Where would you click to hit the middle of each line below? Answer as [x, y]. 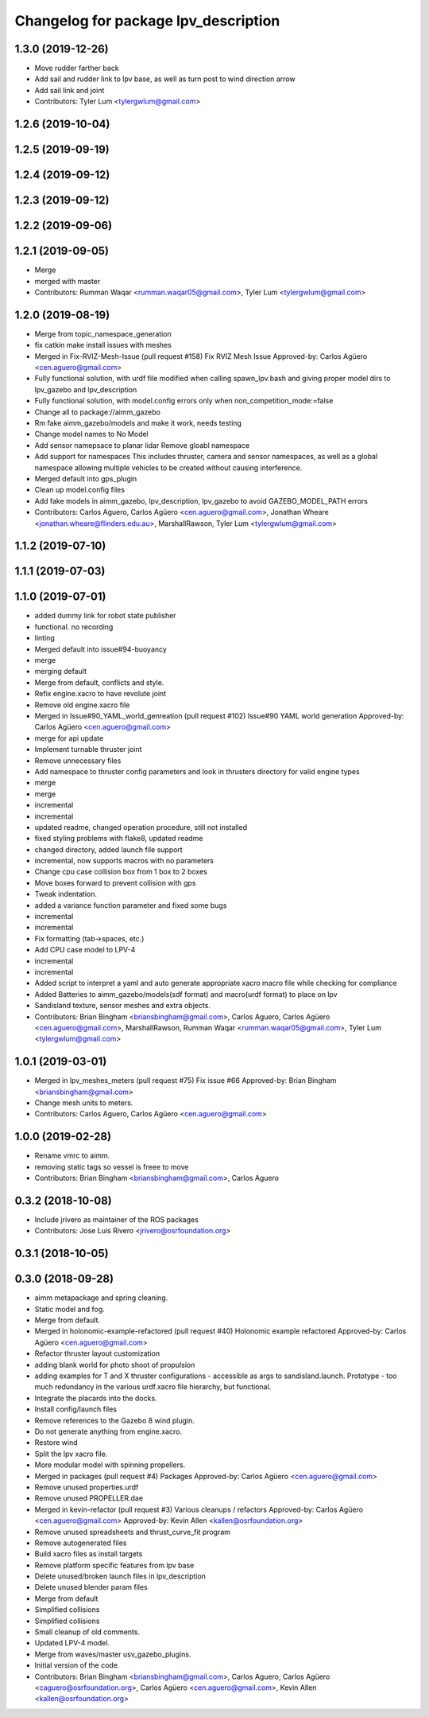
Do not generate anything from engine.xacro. [108, 1431]
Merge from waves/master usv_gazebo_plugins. [113, 1654]
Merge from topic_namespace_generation [103, 333]
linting [44, 638]
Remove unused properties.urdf [87, 1487]
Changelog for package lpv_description [147, 21]
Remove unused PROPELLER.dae [89, 1498]
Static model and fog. [70, 1309]
